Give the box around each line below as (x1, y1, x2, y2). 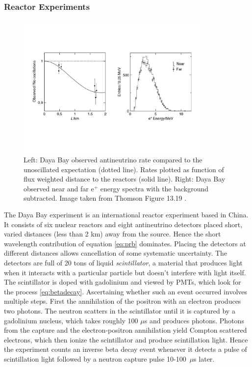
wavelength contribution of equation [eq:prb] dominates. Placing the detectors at (4, 238, 246, 248)
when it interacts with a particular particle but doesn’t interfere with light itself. (4, 267, 246, 277)
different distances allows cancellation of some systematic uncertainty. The (4, 248, 227, 258)
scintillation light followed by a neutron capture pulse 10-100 (4, 353, 186, 364)
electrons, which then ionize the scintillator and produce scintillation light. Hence (4, 334, 248, 344)
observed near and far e (24, 183, 94, 193)
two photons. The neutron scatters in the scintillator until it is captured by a (4, 306, 235, 315)
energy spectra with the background (100, 183, 209, 193)
